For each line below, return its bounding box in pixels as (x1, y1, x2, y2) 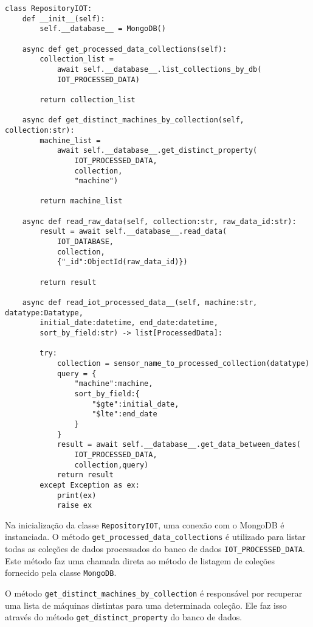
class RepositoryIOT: (5, 4, 92, 13)
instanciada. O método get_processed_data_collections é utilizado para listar (5, 530, 306, 543)
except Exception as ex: (40, 480, 140, 489)
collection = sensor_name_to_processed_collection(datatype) (57, 359, 310, 368)
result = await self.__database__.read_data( (40, 227, 227, 236)
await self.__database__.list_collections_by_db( (57, 65, 262, 74)
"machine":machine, (74, 379, 153, 388)
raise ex (57, 501, 92, 510)
